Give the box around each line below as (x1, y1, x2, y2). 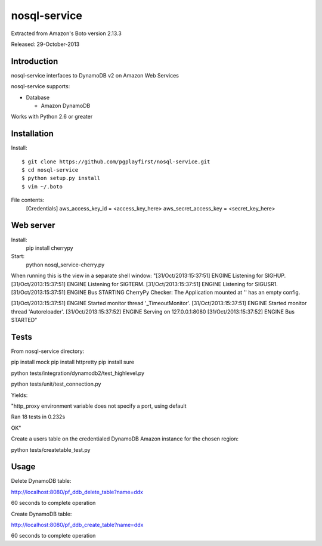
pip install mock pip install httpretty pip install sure (11, 358, 134, 366)
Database (26, 94, 50, 101)
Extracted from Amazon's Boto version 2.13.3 (11, 30, 122, 37)
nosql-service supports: (11, 83, 70, 90)
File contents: (11, 197, 45, 204)
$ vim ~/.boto (21, 183, 63, 190)
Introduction (11, 56, 58, 66)
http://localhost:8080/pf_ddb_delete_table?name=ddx (11, 488, 143, 495)
